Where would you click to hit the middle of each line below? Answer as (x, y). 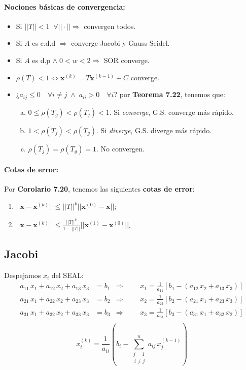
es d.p (41, 60)
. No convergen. (120, 148)
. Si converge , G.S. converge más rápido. (171, 112)
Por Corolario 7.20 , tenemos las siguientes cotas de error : (99, 189)
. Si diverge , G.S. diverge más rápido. (154, 130)
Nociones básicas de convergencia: (65, 6)
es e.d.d (44, 43)
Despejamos (23, 275)
